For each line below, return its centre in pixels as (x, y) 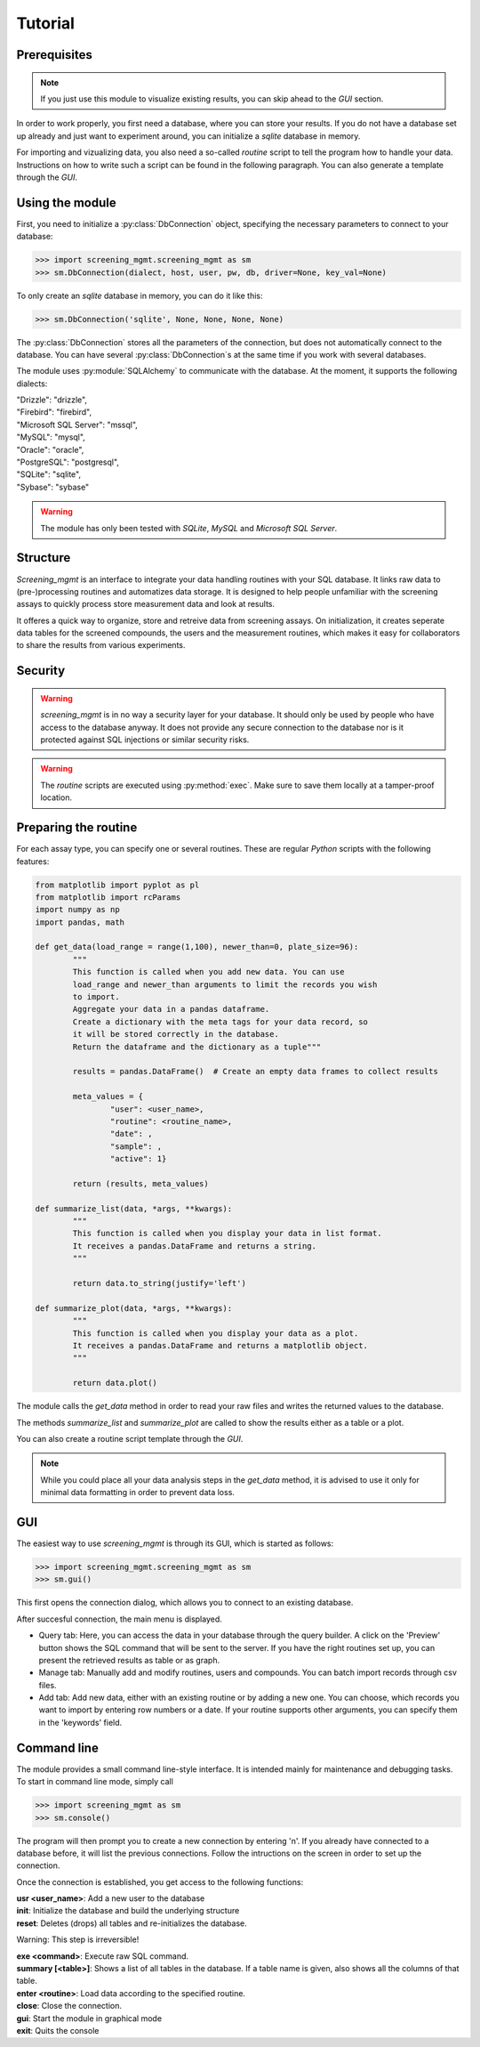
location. (56, 797)
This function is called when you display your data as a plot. (216, 1333)
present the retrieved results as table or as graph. (129, 1660)
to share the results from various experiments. (101, 645)
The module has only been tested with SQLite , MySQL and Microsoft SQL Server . (189, 528)
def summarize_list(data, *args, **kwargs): (134, 1209)
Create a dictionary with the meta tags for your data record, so (220, 1022)
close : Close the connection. (69, 2006)
